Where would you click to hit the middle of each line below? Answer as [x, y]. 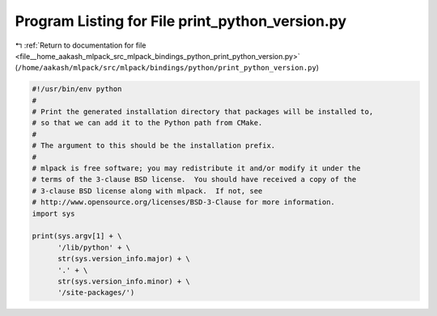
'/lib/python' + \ [94, 247]
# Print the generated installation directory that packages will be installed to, [203, 112]
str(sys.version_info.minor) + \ [124, 281]
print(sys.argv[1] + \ [77, 236]
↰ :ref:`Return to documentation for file [81, 45]
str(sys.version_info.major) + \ [124, 259]
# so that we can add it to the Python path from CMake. [147, 123]
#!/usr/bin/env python [77, 89]
